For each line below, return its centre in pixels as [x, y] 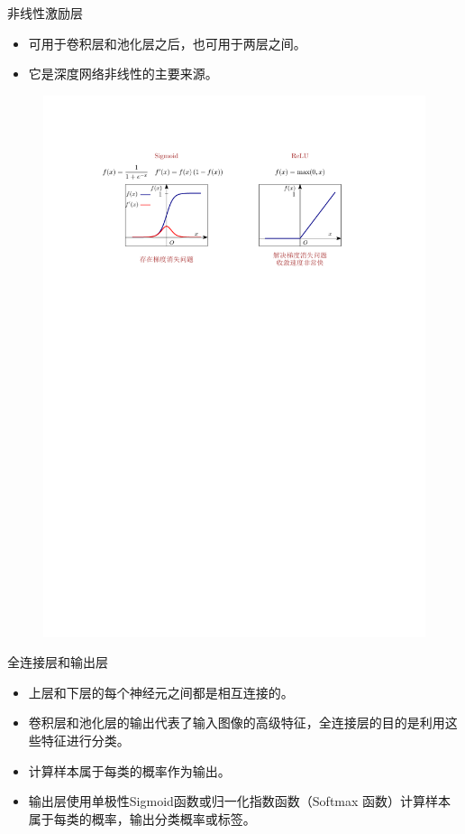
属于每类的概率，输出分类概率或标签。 [142, 818]
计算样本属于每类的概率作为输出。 [129, 770]
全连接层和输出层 [58, 662]
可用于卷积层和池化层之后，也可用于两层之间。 [167, 43]
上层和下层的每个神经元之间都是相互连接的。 [161, 692]
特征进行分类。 [85, 741]
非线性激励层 [45, 13]
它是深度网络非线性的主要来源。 [123, 74]
